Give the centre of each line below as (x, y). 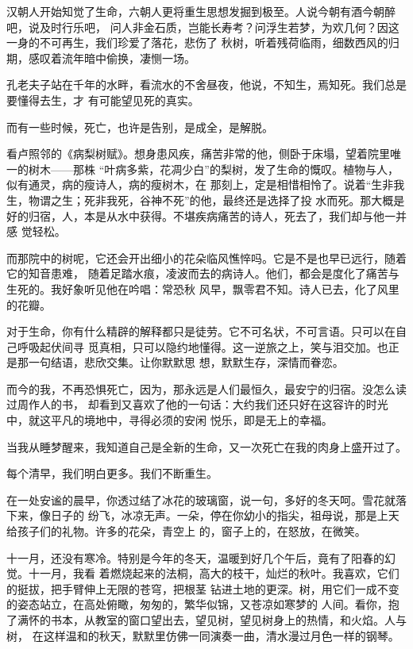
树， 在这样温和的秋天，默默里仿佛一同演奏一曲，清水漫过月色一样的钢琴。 (203, 635)
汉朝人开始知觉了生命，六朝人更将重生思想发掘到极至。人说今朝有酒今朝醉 (201, 11)
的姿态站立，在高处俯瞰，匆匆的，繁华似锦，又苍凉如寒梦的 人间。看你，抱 (203, 604)
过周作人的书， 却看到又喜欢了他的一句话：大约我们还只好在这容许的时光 (197, 404)
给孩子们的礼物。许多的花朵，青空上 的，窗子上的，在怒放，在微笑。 (186, 531)
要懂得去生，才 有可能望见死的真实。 (103, 100)
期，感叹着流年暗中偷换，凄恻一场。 (101, 58)
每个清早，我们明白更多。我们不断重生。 (112, 473)
